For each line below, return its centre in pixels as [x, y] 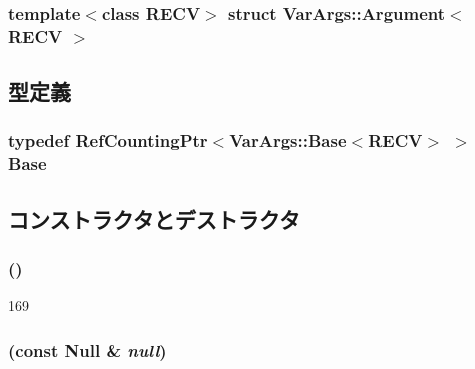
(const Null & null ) [87, 349]
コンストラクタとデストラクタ [154, 218]
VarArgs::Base [288, 140]
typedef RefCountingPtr [108, 140]
